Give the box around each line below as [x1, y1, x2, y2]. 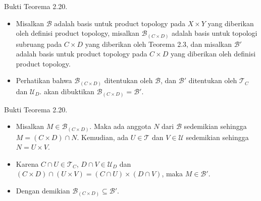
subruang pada [16, 38, 62, 49]
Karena [16, 158, 39, 169]
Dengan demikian [16, 185, 70, 195]
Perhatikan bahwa [16, 75, 72, 86]
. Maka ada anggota [89, 121, 151, 131]
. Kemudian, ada [77, 131, 129, 142]
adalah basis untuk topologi [172, 28, 257, 38]
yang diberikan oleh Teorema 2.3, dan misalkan [85, 38, 232, 49]
